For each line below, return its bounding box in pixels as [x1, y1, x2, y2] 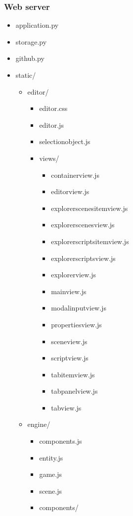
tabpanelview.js [51, 386, 98, 396]
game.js [39, 469, 62, 479]
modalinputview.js [51, 303, 106, 313]
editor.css [39, 103, 68, 113]
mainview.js [51, 286, 87, 296]
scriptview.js [51, 353, 89, 363]
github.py [15, 53, 44, 63]
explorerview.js [51, 269, 96, 280]
